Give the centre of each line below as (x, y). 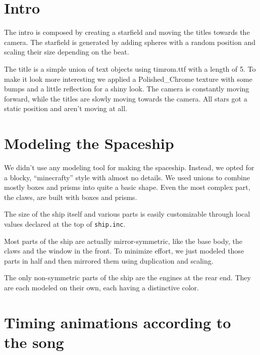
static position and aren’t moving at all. (66, 108)
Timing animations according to (118, 322)
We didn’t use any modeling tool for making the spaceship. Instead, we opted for (129, 167)
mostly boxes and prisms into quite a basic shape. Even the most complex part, (127, 187)
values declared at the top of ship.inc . (65, 223)
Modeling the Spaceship (89, 143)
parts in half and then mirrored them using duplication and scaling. (109, 260)
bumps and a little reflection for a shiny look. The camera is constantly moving (127, 89)
